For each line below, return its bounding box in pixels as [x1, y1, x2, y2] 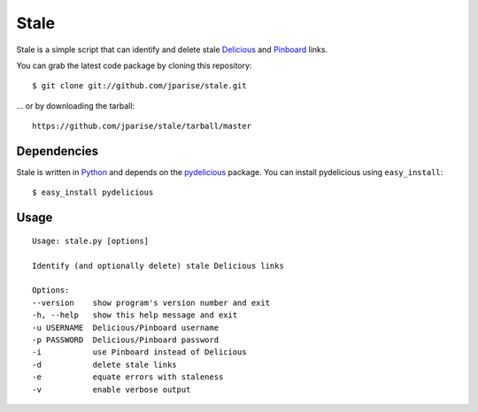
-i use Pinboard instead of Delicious [32, 347, 247, 357]
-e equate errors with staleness [32, 372, 224, 382]
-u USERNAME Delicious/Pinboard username [32, 323, 220, 332]
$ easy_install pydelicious [32, 187, 154, 198]
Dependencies [16, 143, 99, 158]
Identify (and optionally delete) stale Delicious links [32, 261, 285, 271]
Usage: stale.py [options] [32, 235, 150, 246]
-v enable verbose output [32, 385, 191, 394]
